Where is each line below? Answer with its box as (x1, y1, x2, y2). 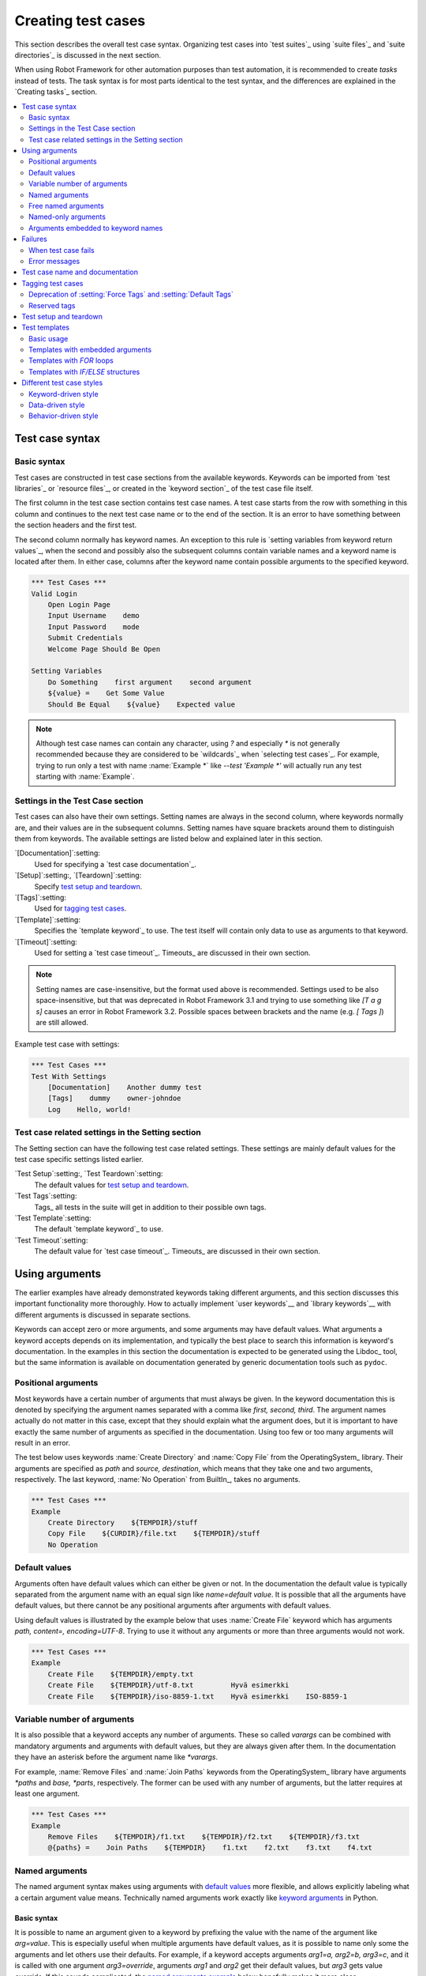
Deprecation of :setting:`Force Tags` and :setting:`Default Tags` (28, 289, 234, 300)
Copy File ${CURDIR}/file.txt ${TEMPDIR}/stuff (47, 1529, 260, 1538)
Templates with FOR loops (28, 356, 114, 365)
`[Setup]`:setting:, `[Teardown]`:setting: (14, 870, 142, 881)
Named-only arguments (28, 212, 106, 221)
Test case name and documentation (21, 267, 138, 277)
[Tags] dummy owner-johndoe (47, 1094, 181, 1103)
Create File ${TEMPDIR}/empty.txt (47, 1669, 194, 1679)
